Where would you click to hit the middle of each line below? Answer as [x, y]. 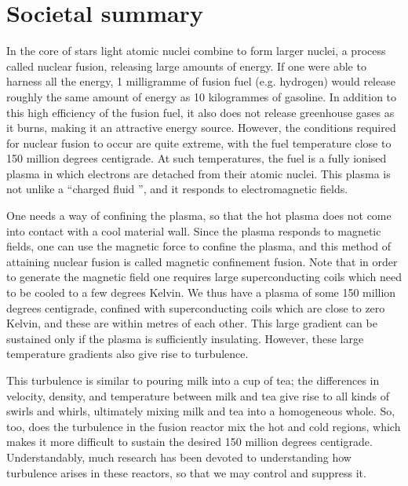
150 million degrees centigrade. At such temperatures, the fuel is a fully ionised [197, 158]
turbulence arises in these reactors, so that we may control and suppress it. [186, 472]
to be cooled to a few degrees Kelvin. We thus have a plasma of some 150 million [201, 292]
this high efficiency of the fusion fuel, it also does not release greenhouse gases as [200, 112]
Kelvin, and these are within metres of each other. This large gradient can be [192, 323]
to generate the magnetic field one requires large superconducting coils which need [204, 277]
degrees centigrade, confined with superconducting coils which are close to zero [196, 307]
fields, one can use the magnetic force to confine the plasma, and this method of [199, 246]
